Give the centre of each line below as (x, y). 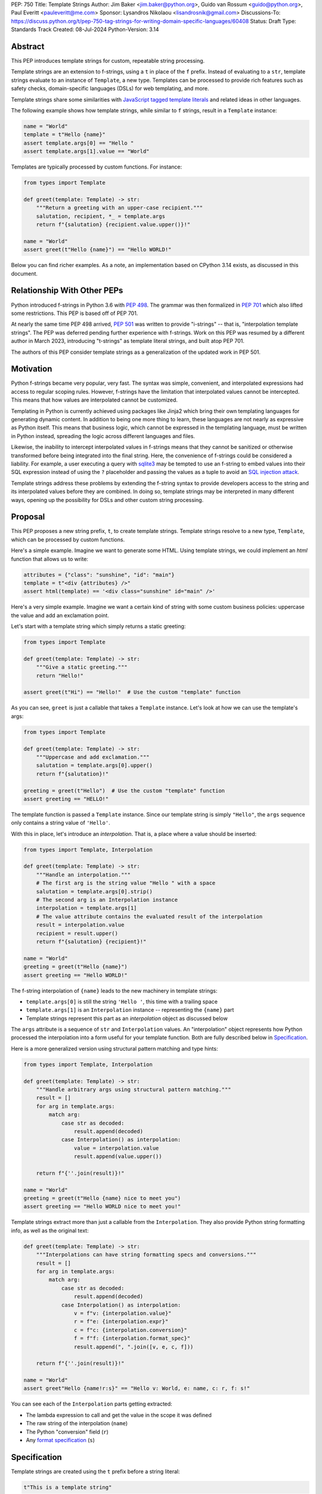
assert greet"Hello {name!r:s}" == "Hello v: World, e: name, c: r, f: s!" (137, 1389)
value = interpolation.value (116, 1148)
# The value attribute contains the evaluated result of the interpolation (149, 916)
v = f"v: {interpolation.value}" (123, 1313)
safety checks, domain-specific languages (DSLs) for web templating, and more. (110, 88)
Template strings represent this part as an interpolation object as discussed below (127, 1018)
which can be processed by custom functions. (68, 539)
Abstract (28, 46)
